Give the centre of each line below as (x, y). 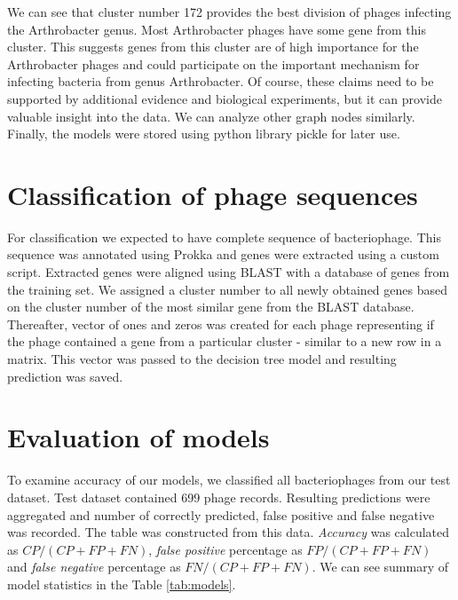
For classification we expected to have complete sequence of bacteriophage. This (224, 237)
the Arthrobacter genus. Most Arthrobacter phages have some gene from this (217, 29)
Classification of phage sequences (213, 194)
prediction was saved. (65, 376)
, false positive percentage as (225, 549)
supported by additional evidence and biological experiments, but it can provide (225, 98)
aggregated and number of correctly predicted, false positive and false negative (221, 514)
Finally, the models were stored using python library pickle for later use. (204, 134)
